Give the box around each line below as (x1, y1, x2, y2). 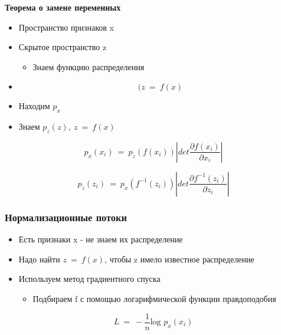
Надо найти (18, 252, 60, 265)
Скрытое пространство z (18, 41, 107, 53)
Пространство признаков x (18, 21, 114, 33)
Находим (18, 100, 50, 112)
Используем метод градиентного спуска (18, 272, 161, 285)
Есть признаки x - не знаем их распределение (18, 233, 183, 245)
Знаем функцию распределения (32, 60, 145, 73)
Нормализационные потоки (5, 209, 127, 224)
